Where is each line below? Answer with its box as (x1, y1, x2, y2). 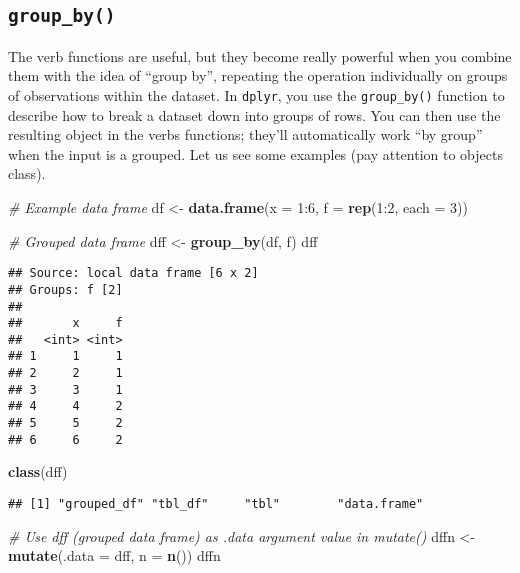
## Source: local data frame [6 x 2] (8, 266, 259, 281)
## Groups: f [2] (8, 282, 123, 297)
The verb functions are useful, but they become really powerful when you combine (8, 45, 512, 66)
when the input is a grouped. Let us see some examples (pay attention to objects (8, 143, 503, 164)
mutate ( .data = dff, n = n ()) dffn (8, 545, 221, 566)
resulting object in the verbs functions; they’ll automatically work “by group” (8, 124, 483, 145)
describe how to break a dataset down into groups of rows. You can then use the (8, 104, 501, 125)
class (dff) (8, 461, 68, 482)
